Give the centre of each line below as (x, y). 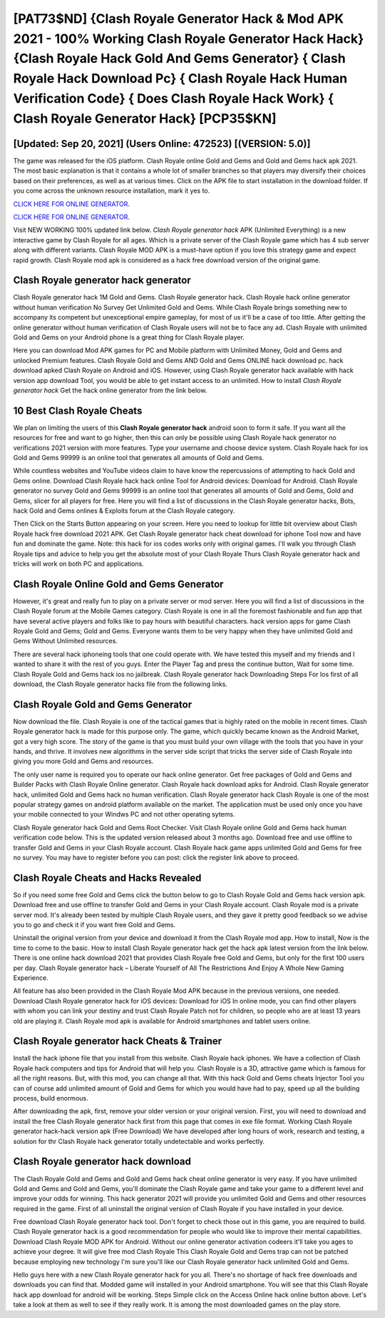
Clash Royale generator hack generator (102, 281)
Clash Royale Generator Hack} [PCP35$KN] (145, 118)
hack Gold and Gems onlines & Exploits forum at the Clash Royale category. (124, 511)
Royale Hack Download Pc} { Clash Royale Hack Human (180, 79)
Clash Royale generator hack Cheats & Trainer (118, 1041)
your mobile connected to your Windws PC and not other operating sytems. (124, 814)
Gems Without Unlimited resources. (65, 641)
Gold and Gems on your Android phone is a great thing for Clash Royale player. (129, 337)
